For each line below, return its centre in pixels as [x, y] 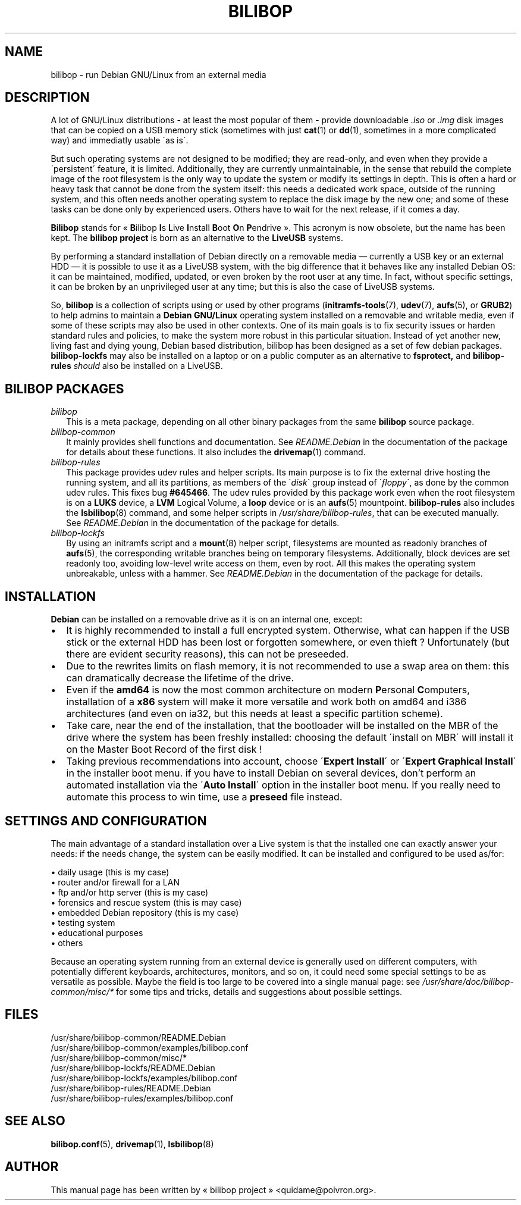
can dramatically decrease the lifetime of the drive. [180, 678]
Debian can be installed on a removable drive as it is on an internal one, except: [206, 619]
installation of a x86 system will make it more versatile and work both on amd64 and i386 [266, 702]
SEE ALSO [35, 1121]
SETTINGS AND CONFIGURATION [106, 821]
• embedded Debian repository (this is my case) [145, 912]
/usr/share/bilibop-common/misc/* [119, 1057]
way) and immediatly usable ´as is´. [120, 140]
